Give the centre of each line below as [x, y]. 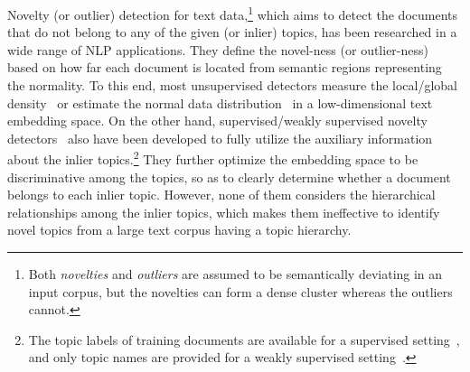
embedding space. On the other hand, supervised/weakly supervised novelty [217, 121]
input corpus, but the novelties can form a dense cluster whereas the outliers [240, 291]
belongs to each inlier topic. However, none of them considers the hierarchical [221, 195]
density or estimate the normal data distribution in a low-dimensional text [220, 102]
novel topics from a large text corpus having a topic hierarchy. [179, 230]
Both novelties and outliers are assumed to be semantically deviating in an [235, 274]
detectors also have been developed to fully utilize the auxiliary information [220, 138]
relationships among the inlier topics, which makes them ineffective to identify [224, 212]
